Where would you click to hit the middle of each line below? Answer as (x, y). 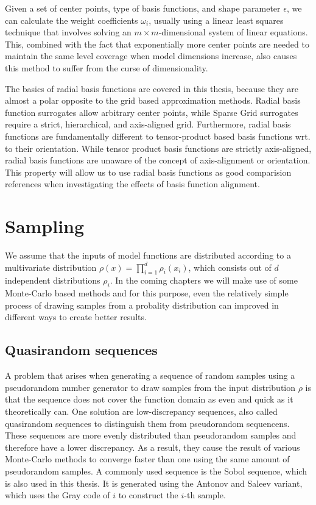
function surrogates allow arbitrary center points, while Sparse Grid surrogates (152, 112)
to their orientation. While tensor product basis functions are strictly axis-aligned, (158, 148)
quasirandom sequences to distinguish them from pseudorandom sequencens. (147, 423)
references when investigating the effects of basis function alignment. (132, 184)
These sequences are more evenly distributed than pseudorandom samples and (151, 435)
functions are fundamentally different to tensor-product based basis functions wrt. (158, 136)
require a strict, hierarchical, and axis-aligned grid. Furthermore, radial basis (148, 124)
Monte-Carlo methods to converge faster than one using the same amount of (147, 459)
